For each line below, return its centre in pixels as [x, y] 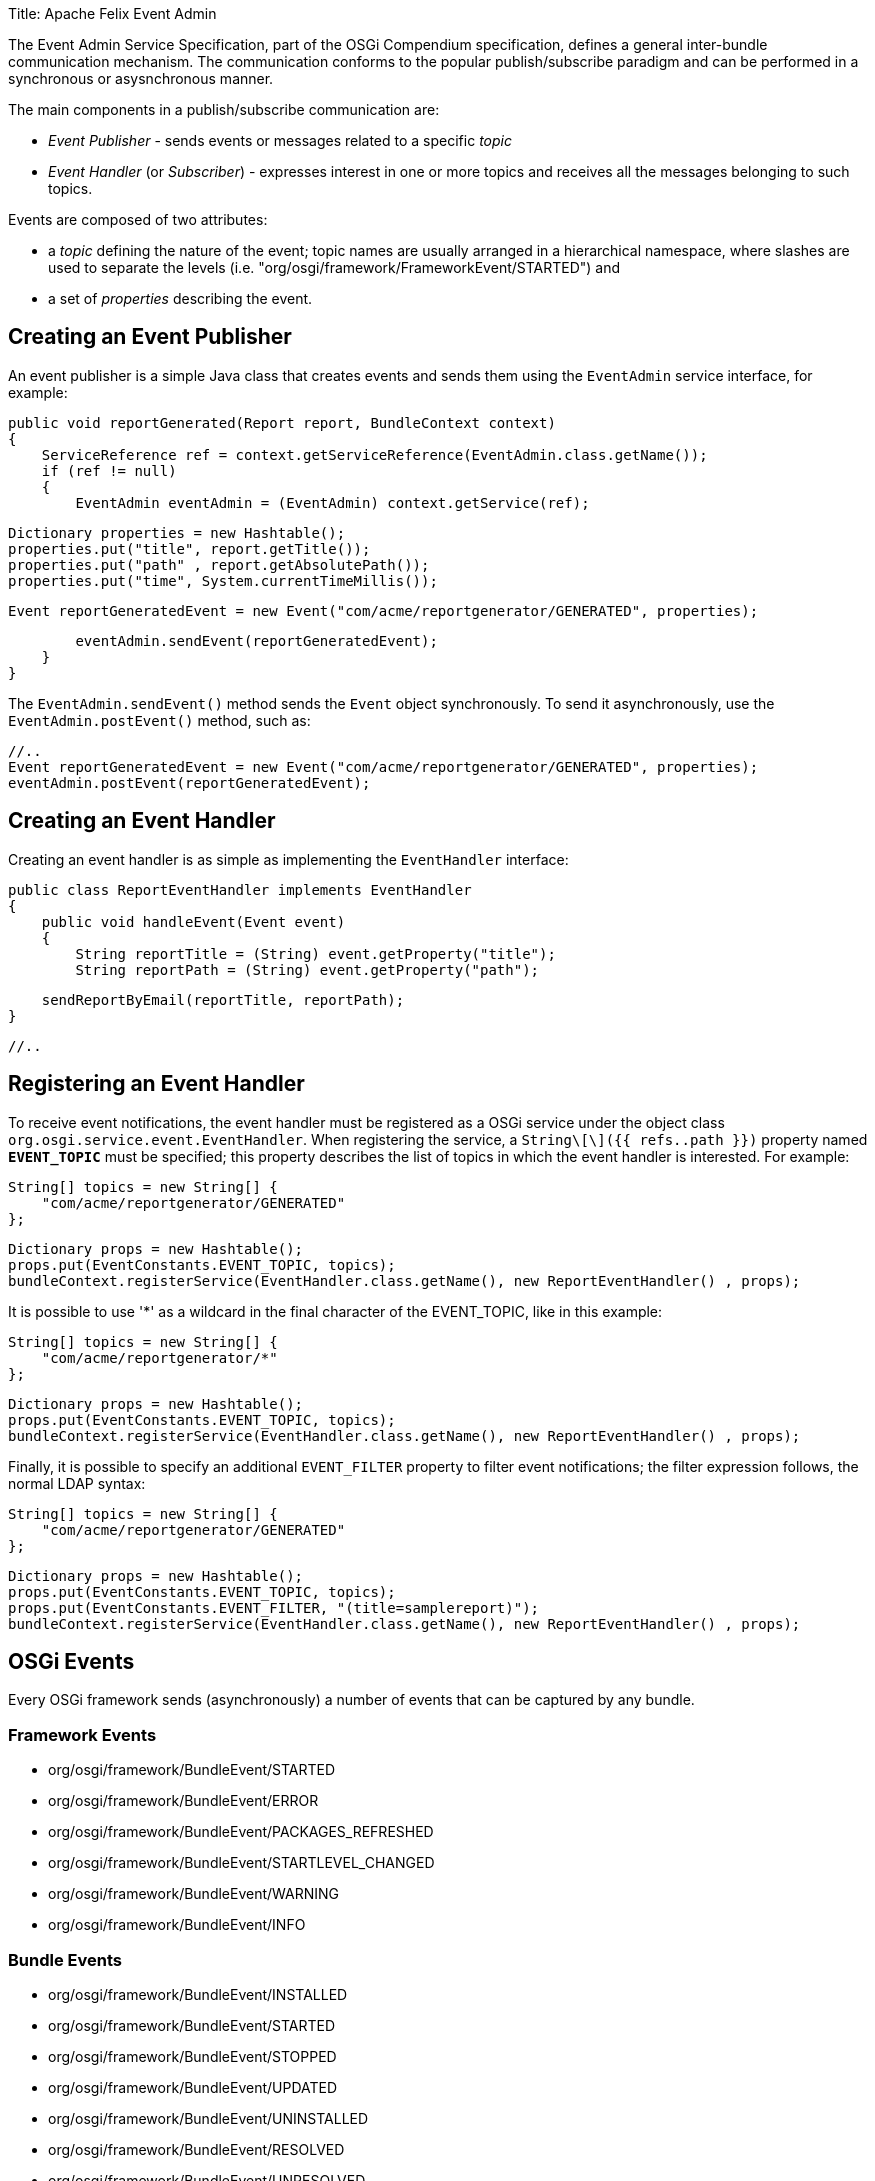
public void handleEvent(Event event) [193, 921]
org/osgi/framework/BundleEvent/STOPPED [192, 2056]
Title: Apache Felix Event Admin [112, 13]
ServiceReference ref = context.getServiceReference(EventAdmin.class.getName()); [374, 454]
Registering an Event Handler [156, 1084]
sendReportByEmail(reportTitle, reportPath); [223, 999]
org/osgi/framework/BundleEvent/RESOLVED [196, 2149]
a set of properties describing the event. [180, 298]
